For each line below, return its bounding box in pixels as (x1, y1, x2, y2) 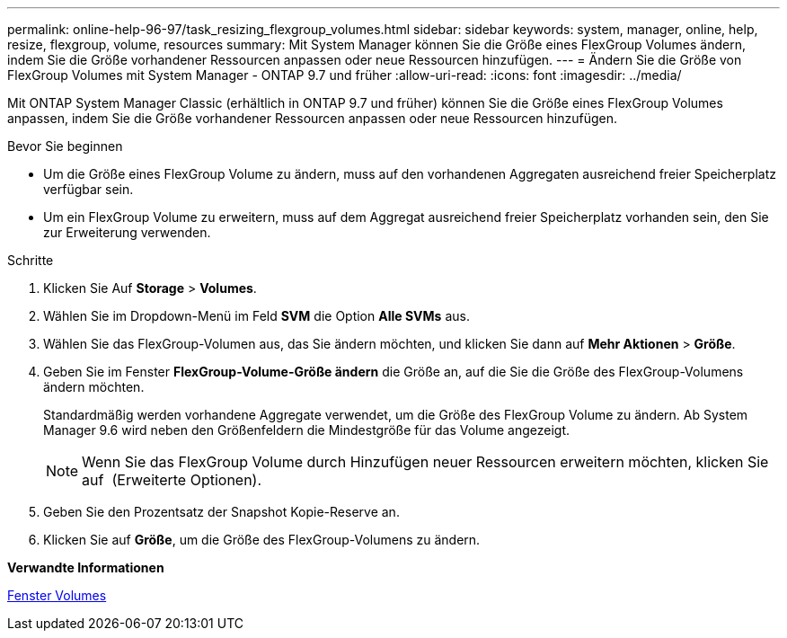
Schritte (7, 253, 54, 268)
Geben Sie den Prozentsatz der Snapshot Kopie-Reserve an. (43, 504, 400, 519)
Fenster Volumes (7, 588, 107, 603)
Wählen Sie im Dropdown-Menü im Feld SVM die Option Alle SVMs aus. (43, 308, 470, 323)
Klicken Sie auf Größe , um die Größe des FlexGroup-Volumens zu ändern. (43, 532, 481, 547)
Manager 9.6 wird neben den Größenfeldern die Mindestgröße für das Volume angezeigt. (43, 422, 570, 438)
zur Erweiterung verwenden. (43, 225, 211, 240)
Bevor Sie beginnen (7, 138, 123, 154)
